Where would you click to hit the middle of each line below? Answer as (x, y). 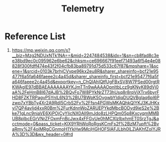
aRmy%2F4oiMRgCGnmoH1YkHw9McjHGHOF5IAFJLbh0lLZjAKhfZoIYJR (86, 129)
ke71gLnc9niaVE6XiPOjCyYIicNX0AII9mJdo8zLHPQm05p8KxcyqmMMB (85, 113)
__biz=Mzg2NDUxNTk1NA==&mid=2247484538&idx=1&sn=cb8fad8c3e (85, 55)
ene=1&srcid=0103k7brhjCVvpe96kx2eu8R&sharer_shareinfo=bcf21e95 (85, 71)
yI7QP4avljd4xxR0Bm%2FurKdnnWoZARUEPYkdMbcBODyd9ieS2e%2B (85, 108)
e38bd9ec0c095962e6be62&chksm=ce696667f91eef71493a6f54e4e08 (86, 60)
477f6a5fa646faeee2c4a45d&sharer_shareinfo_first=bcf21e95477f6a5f (85, 76)
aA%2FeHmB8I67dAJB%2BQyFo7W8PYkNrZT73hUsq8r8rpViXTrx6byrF (85, 92)
